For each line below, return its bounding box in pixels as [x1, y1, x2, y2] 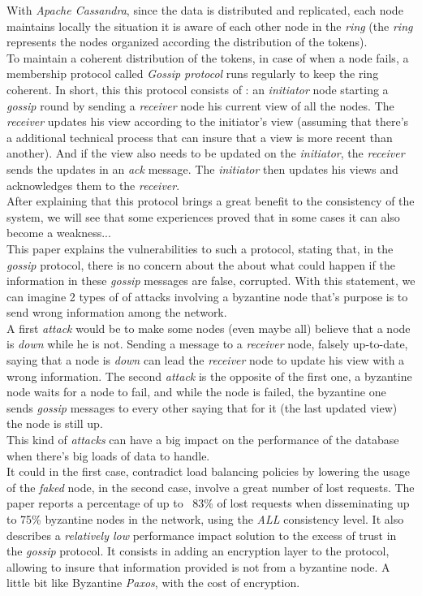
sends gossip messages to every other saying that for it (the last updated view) [6, 399, 398, 416]
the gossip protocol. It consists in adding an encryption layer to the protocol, [6, 542, 390, 559]
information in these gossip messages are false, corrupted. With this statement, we [6, 272, 416, 289]
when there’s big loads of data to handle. [6, 447, 210, 464]
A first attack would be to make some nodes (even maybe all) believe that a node [6, 319, 411, 336]
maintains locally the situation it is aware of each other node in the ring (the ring [6, 17, 413, 34]
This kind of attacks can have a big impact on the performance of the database [6, 431, 399, 448]
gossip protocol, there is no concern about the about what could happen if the [6, 256, 395, 273]
